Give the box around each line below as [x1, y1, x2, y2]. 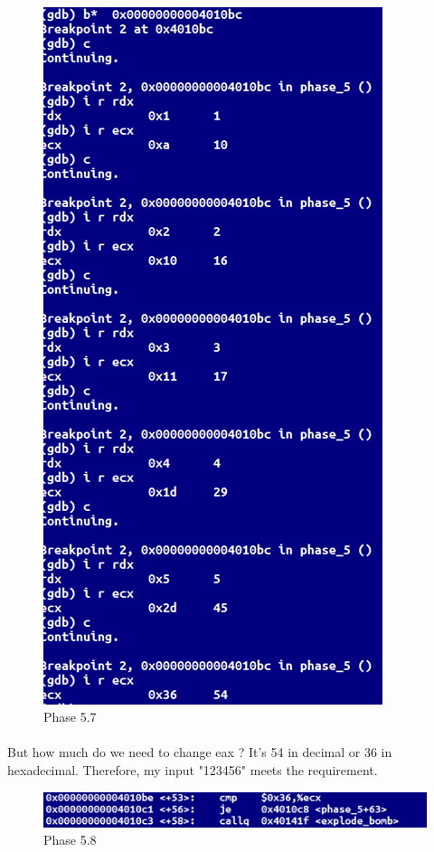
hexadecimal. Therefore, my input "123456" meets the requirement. [7, 760, 378, 779]
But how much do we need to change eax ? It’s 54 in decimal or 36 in [7, 743, 392, 762]
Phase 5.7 [43, 707, 97, 726]
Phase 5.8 [43, 830, 97, 849]
